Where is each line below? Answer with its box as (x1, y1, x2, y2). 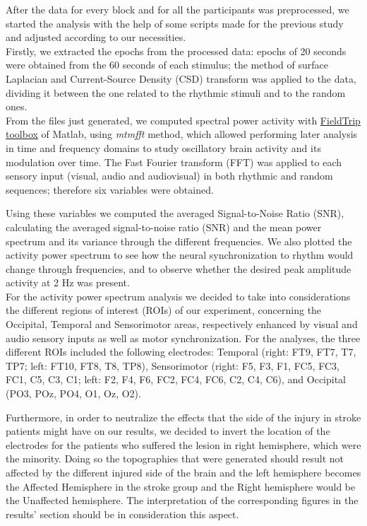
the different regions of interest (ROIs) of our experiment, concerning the (6, 303, 322, 317)
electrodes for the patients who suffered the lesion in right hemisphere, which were (6, 437, 361, 452)
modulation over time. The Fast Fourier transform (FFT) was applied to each (6, 154, 342, 169)
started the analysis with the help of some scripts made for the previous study (6, 16, 344, 30)
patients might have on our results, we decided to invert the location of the (6, 423, 330, 438)
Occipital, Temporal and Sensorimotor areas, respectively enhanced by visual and (6, 317, 358, 332)
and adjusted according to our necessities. (6, 30, 186, 45)
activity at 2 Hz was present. (6, 275, 130, 290)
